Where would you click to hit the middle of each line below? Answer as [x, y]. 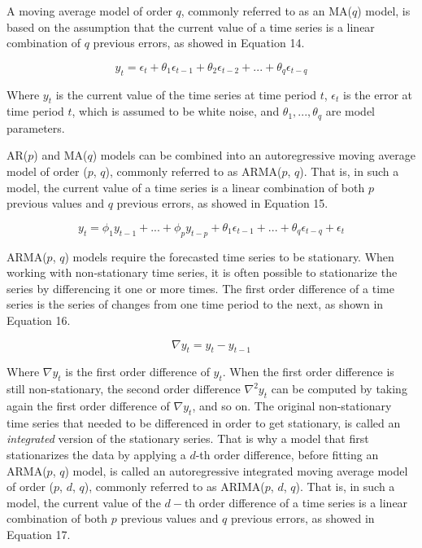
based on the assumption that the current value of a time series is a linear [191, 26]
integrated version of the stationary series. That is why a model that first [188, 438]
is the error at [378, 94]
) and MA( [61, 155]
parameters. [36, 127]
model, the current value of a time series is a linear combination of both [186, 187]
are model [350, 111]
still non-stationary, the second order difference [124, 389]
